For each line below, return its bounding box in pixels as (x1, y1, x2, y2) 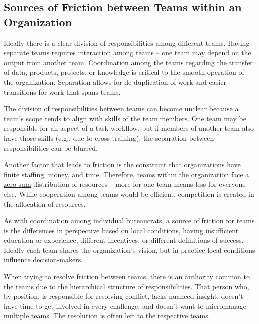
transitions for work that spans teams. (4, 86, 121, 97)
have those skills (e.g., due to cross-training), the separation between (4, 132, 214, 143)
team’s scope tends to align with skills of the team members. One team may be (4, 113, 246, 123)
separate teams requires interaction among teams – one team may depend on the (4, 47, 251, 58)
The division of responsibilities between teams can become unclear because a (4, 103, 239, 114)
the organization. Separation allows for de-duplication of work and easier (4, 76, 226, 87)
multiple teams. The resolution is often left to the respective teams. (4, 310, 210, 321)
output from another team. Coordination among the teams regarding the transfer (4, 57, 253, 67)
